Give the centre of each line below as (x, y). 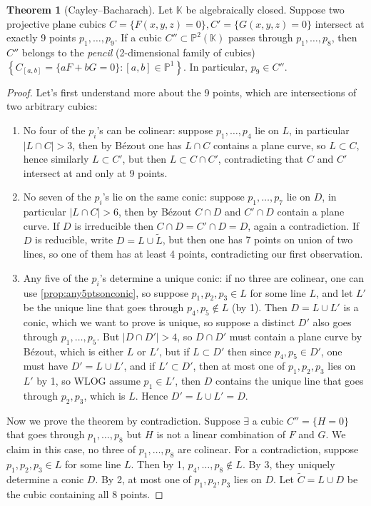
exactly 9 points (41, 37)
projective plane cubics (56, 23)
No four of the (54, 130)
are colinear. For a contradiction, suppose (268, 449)
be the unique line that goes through (103, 307)
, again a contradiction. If (304, 225)
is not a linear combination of (221, 434)
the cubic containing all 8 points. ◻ (85, 494)
